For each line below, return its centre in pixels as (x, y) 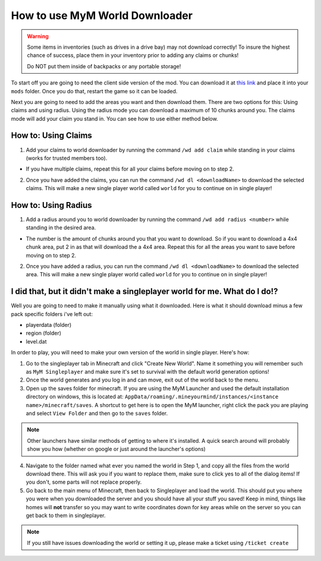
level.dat (36, 341)
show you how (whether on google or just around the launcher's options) (117, 449)
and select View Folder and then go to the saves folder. (97, 413)
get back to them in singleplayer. (66, 515)
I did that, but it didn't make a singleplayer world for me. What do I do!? (144, 291)
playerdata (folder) (49, 325)
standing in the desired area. (61, 228)
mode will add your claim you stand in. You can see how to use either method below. (114, 118)
